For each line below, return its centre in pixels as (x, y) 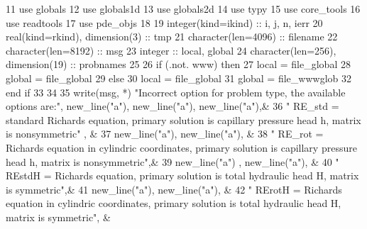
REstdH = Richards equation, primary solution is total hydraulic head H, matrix (182, 175)
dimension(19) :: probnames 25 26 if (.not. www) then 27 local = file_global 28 (178, 64)
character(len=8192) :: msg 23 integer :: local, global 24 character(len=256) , (171, 50)
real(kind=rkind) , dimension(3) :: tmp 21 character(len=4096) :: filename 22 (172, 37)
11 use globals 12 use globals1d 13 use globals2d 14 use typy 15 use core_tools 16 (183, 9)
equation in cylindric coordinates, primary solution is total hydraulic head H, (174, 203)
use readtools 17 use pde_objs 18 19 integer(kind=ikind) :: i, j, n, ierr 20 (164, 22)
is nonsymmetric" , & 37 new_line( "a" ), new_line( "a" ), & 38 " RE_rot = (165, 134)
